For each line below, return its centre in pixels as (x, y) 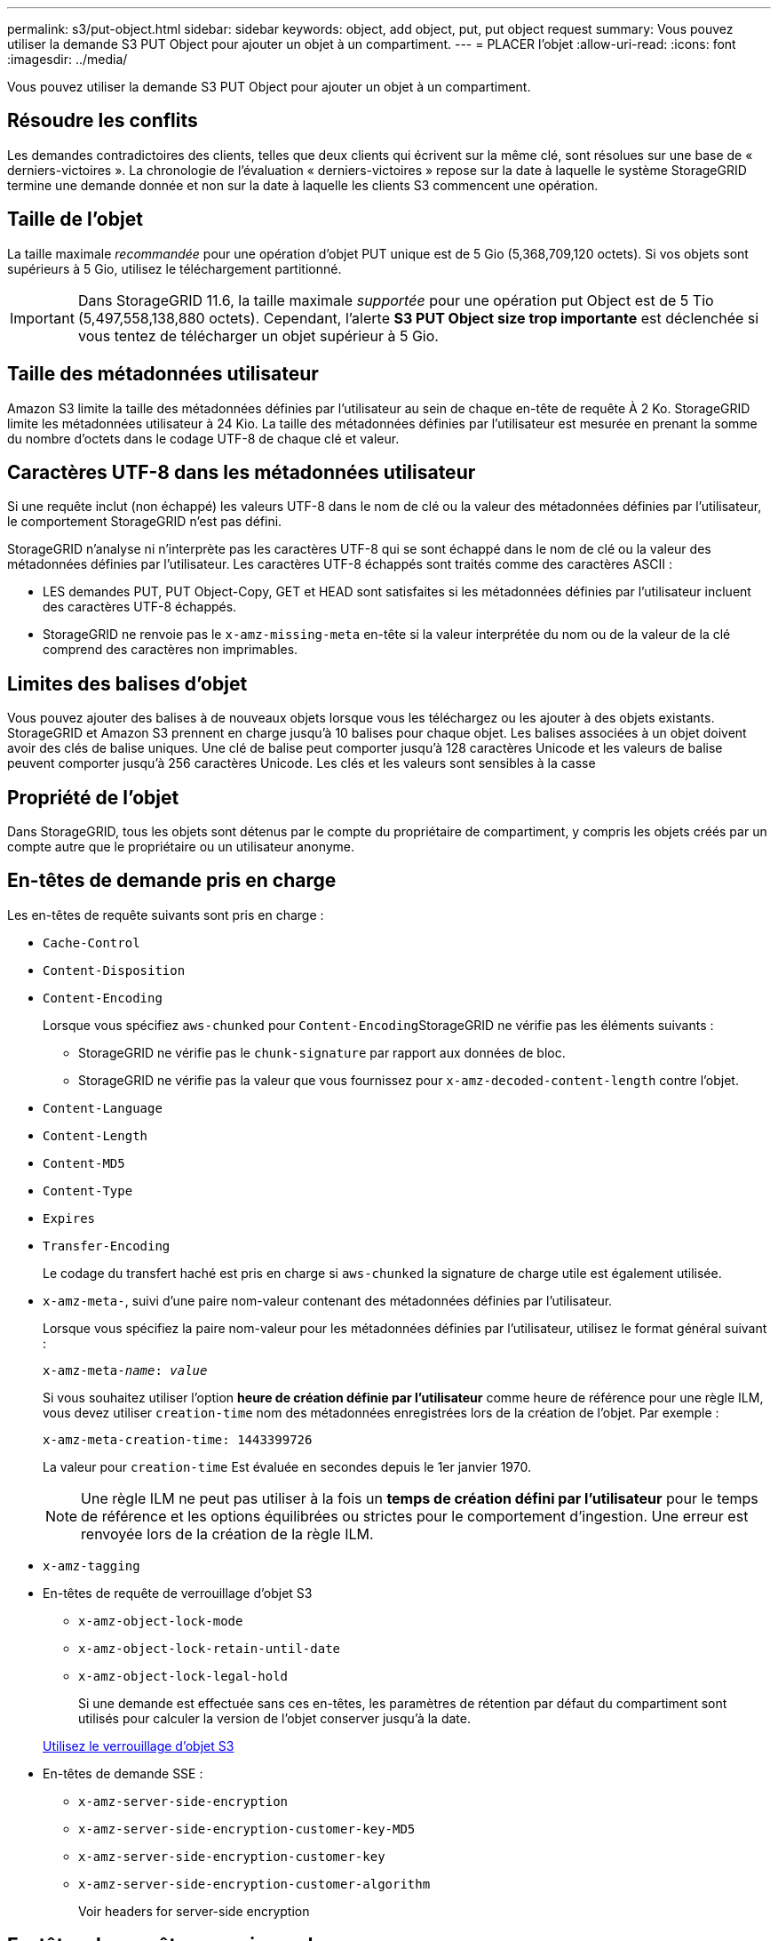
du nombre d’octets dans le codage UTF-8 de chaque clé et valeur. (203, 438)
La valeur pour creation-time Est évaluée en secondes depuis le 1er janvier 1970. (287, 1466)
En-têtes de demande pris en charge (172, 881)
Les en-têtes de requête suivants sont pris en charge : (166, 915)
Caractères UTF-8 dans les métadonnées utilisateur (242, 472)
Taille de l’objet (75, 220)
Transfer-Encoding (107, 1246)
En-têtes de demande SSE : (123, 1773)
